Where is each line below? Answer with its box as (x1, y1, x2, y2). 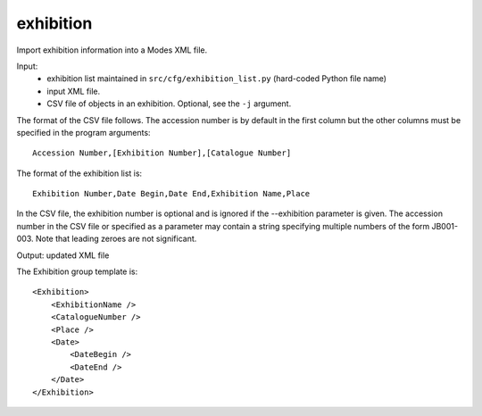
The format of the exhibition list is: (16, 168, 143, 179)
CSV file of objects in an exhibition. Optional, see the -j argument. (46, 98, 292, 109)
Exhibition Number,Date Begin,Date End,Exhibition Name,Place (32, 188, 311, 199)
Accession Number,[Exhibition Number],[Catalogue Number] (32, 148, 292, 158)
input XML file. (46, 86, 101, 96)
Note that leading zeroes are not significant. (35, 233, 197, 245)
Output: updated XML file (16, 250, 110, 261)
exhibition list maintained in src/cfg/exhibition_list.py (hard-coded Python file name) (46, 73, 387, 84)
